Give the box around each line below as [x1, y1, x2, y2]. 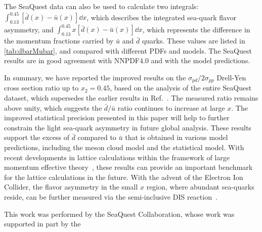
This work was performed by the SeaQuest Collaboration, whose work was [4, 208, 235, 219]
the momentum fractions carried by [4, 35, 114, 46]
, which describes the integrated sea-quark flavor [86, 12, 237, 22]
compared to [77, 132, 116, 143]
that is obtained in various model [125, 132, 228, 143]
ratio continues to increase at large [117, 102, 225, 113]
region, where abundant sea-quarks [146, 181, 254, 192]
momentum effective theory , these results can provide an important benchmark [4, 162, 253, 172]
